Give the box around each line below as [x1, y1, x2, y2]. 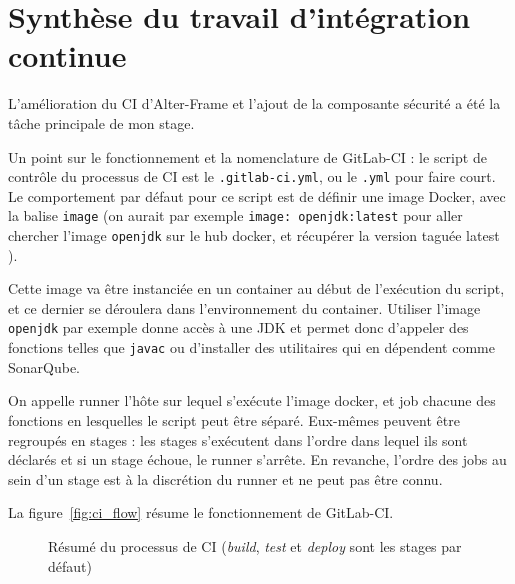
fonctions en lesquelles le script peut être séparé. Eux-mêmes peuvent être [8, 409, 460, 430]
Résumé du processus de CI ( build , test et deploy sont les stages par [48, 535, 462, 556]
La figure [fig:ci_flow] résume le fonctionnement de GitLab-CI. [8, 502, 394, 523]
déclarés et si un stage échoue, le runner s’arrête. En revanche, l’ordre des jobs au [8, 449, 507, 470]
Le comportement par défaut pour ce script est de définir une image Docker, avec [8, 185, 506, 206]
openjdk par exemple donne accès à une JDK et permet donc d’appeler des [8, 317, 469, 338]
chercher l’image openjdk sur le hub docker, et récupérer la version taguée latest [8, 225, 500, 245]
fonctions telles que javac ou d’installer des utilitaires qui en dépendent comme [8, 337, 495, 358]
